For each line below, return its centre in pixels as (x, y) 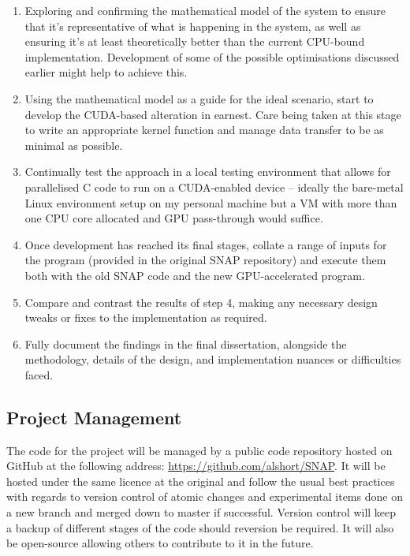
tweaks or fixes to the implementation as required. (146, 317)
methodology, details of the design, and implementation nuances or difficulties (213, 359)
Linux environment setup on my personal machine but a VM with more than (211, 202)
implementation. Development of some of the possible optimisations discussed (212, 56)
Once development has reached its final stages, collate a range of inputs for (206, 244)
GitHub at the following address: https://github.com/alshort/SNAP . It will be (196, 466)
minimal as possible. (74, 145)
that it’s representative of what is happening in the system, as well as (193, 26)
